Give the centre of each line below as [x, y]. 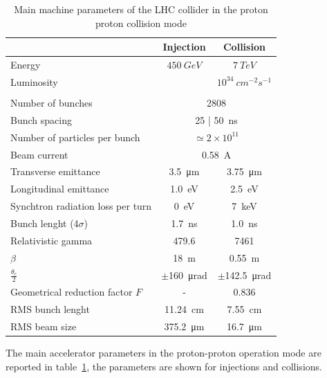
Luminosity [34, 81]
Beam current [39, 154]
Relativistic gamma [52, 240]
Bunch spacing [41, 119]
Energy [26, 65]
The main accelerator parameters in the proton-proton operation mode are [163, 353]
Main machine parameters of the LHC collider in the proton [141, 9]
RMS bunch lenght [50, 309]
